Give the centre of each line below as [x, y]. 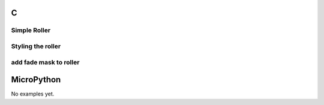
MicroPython [36, 80]
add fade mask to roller [45, 62]
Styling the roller [36, 46]
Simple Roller [31, 30]
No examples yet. [33, 94]
